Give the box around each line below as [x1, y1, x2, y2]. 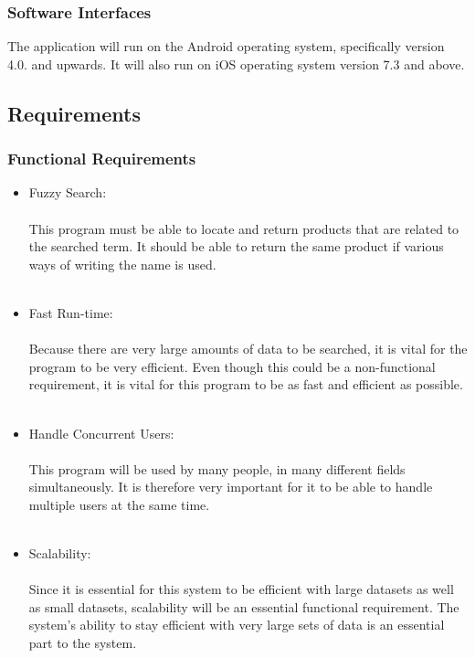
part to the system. [28, 633, 137, 653]
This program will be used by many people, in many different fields [28, 459, 406, 478]
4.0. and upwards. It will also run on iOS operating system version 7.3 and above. [7, 54, 465, 73]
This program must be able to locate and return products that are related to [28, 218, 459, 238]
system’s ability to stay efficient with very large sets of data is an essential [28, 615, 445, 634]
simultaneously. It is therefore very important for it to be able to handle [28, 477, 433, 496]
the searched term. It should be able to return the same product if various [28, 237, 444, 256]
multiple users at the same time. [28, 494, 210, 514]
